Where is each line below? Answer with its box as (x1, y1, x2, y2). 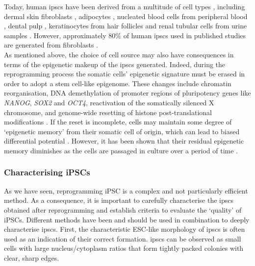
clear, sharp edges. (4, 252, 59, 263)
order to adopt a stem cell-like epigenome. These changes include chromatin (4, 78, 231, 88)
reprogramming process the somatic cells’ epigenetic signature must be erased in (4, 69, 245, 79)
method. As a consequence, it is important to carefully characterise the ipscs (4, 195, 234, 205)
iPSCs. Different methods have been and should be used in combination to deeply (4, 214, 250, 224)
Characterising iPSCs (4, 166, 90, 178)
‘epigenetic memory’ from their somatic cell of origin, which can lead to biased (4, 126, 240, 136)
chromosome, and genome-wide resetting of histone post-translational (4, 107, 212, 117)
